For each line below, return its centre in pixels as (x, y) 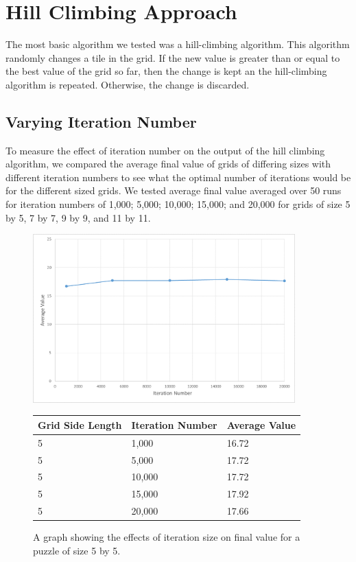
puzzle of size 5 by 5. (77, 550)
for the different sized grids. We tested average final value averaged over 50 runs (174, 190)
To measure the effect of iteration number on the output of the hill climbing (165, 150)
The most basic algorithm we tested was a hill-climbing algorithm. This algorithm (178, 44)
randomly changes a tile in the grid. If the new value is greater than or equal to (173, 57)
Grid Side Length (80, 424)
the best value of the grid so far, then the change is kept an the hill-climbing (166, 71)
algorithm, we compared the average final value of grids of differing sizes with (168, 164)
